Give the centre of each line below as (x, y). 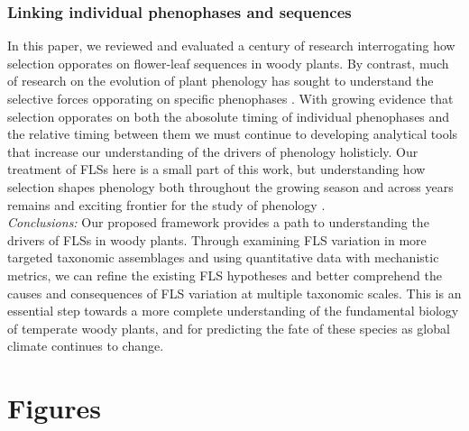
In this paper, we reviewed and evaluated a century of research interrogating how (231, 46)
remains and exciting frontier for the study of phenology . (166, 204)
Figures (54, 408)
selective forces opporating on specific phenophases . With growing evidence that (230, 98)
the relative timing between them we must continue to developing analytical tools (233, 134)
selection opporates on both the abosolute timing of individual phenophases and (229, 116)
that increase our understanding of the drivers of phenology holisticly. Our (213, 151)
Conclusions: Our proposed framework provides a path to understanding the (218, 222)
